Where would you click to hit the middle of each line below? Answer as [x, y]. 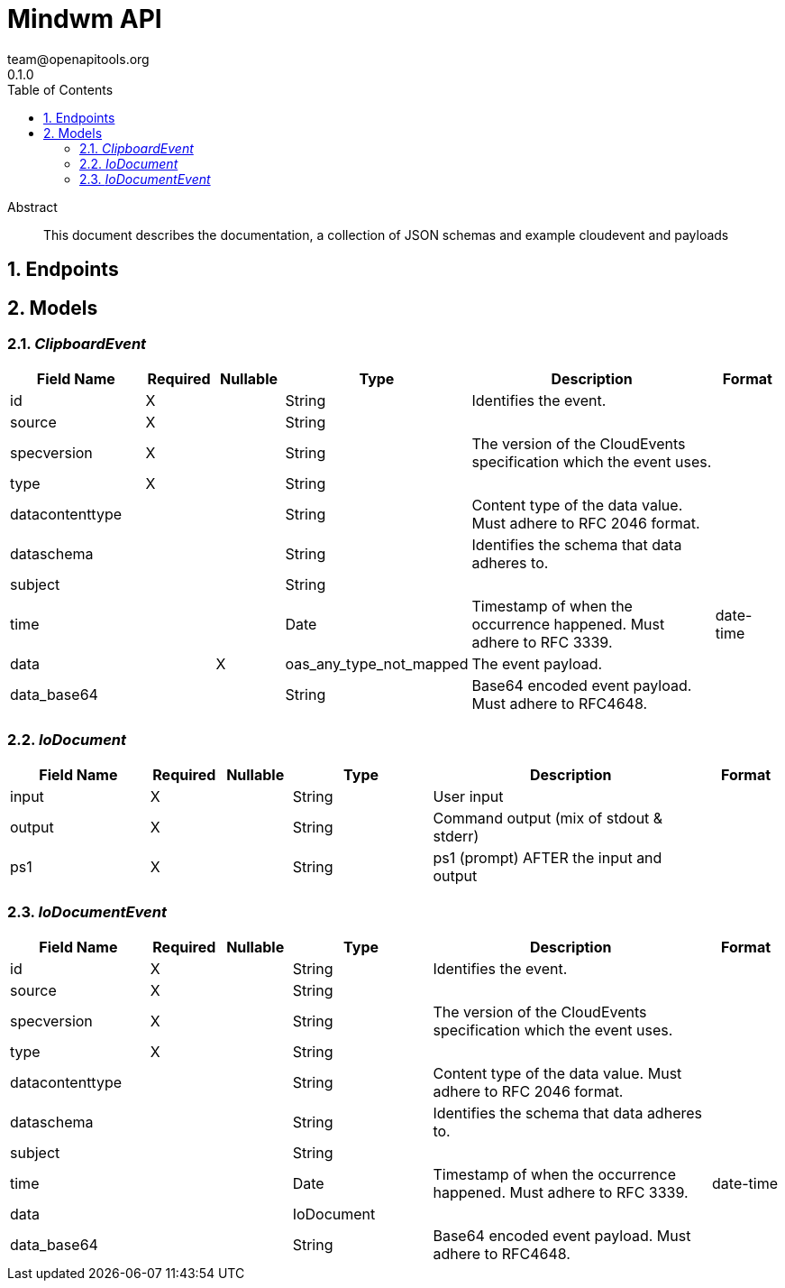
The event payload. [537, 664]
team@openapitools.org [78, 59]
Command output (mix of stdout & [548, 819]
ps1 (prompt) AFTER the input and [548, 858]
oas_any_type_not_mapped [377, 664]
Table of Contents [60, 89]
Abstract [32, 207]
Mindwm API [85, 19]
